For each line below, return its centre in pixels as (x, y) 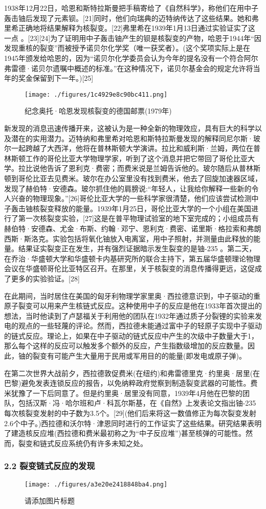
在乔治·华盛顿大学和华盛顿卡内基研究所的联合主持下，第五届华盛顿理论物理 (132, 258)
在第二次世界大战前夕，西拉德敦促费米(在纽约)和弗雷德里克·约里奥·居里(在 (132, 373)
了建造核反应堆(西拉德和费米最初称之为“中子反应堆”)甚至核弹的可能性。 (125, 433)
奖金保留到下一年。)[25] (56, 78)
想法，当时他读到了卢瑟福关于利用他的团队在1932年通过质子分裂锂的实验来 (129, 315)
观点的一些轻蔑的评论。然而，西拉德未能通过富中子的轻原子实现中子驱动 (140, 326)
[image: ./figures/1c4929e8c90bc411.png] (96, 94)
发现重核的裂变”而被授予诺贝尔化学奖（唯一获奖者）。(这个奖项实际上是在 (127, 48)
